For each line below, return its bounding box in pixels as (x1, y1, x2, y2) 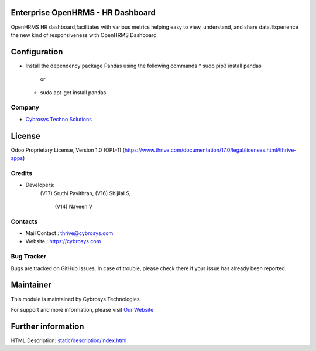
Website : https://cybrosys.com (25, 238, 101, 245)
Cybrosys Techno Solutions (25, 115, 92, 122)
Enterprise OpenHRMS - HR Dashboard (11, 8, 156, 18)
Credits (11, 169, 32, 177)
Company (11, 103, 39, 111)
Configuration (11, 47, 63, 57)
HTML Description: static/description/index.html (11, 337, 127, 344)
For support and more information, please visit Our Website (11, 306, 154, 313)
